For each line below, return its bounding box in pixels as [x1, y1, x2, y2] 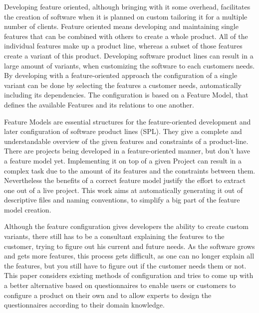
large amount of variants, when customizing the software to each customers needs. [4, 60, 255, 70]
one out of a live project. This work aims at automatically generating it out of [4, 184, 243, 195]
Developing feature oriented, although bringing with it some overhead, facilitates [4, 1, 251, 11]
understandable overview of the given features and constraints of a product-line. [4, 135, 249, 146]
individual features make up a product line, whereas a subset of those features [4, 40, 243, 51]
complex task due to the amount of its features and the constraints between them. [4, 165, 256, 175]
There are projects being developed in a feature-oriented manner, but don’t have [4, 145, 251, 156]
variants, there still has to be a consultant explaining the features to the [4, 231, 225, 241]
